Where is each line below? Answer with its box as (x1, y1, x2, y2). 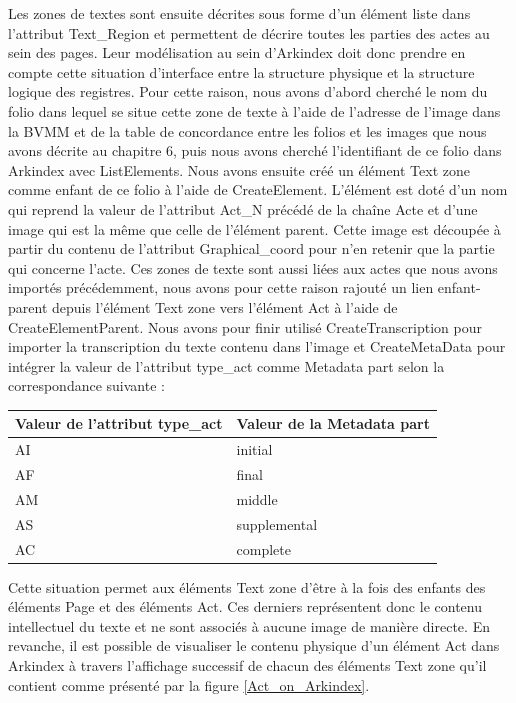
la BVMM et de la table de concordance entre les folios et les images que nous (8, 120, 487, 141)
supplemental (236, 513, 318, 534)
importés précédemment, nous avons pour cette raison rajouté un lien (8, 277, 434, 298)
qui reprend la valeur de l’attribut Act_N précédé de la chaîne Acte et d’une (8, 198, 478, 219)
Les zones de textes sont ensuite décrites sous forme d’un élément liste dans (8, 3, 471, 23)
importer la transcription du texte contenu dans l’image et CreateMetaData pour (8, 336, 506, 357)
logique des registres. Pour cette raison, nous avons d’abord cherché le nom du (8, 81, 488, 102)
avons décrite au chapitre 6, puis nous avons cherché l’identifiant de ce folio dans (8, 140, 502, 161)
